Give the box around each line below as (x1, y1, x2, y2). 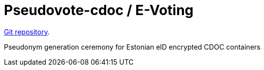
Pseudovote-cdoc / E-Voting (4, 2, 194, 18)
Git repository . (4, 27, 50, 36)
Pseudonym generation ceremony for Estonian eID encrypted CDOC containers (4, 42, 261, 51)
